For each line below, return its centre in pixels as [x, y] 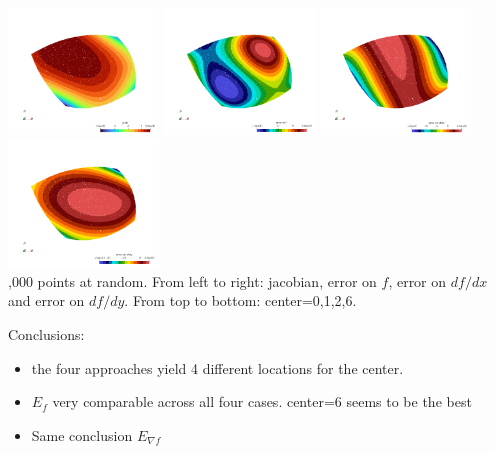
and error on [46, 300]
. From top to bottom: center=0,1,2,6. [240, 300]
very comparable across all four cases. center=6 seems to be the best [262, 401]
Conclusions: [46, 333]
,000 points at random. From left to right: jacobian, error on [192, 280]
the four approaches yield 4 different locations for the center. [217, 367]
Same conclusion [82, 434]
